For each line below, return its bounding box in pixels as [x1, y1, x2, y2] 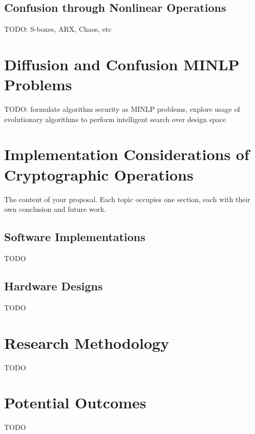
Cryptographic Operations [4, 164, 194, 185]
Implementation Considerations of [4, 144, 249, 165]
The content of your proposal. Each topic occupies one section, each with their [4, 193, 250, 204]
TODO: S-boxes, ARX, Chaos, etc [4, 24, 112, 34]
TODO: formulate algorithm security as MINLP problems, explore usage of [4, 104, 240, 114]
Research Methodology [4, 332, 169, 353]
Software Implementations [4, 229, 145, 245]
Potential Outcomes [4, 392, 146, 413]
